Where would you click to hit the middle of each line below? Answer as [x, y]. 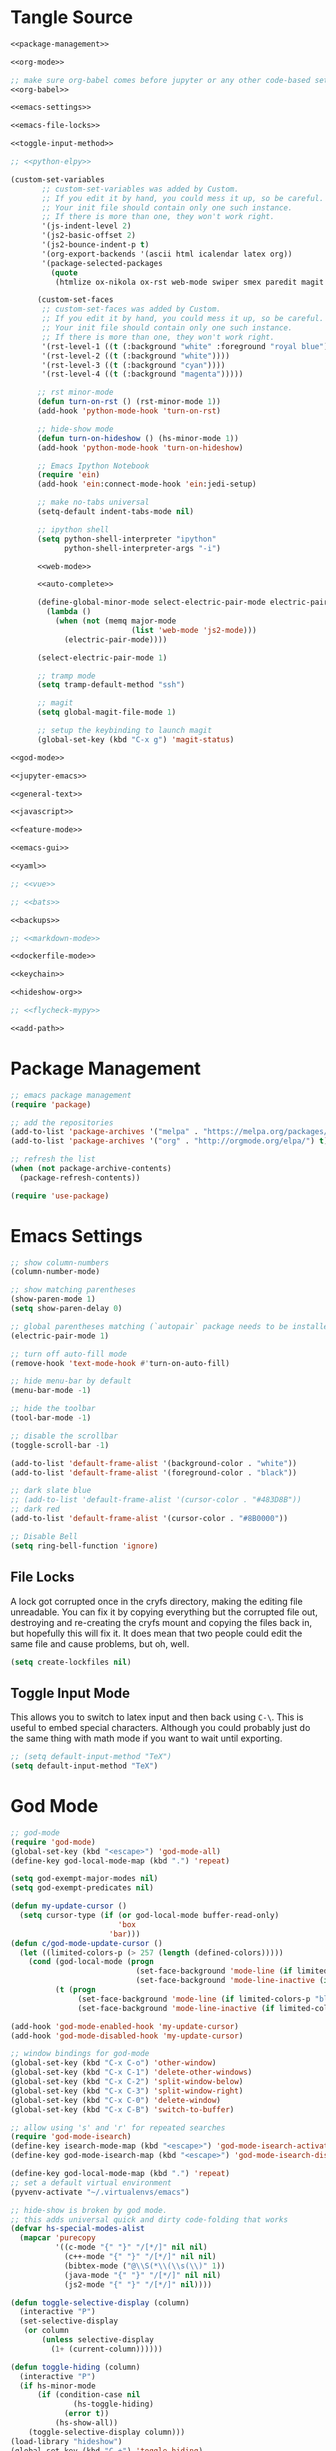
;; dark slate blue [51, 1491]
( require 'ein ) [68, 475]
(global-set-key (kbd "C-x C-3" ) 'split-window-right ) [127, 2091]
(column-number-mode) [55, 1272]
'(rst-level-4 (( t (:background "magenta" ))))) [142, 374]
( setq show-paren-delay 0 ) [66, 1309]
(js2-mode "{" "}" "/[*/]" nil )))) [138, 2284]
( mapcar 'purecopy [58, 2238]
